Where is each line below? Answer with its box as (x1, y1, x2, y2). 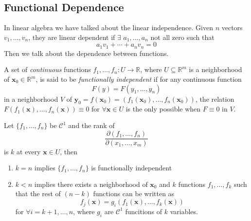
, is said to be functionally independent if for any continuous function (36, 74, 242, 84)
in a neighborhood (4, 93, 58, 104)
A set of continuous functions (4, 64, 91, 74)
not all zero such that (150, 32, 215, 42)
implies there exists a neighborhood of (34, 179, 148, 189)
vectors (221, 22, 243, 33)
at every (17, 146, 41, 156)
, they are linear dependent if (28, 32, 115, 42)
